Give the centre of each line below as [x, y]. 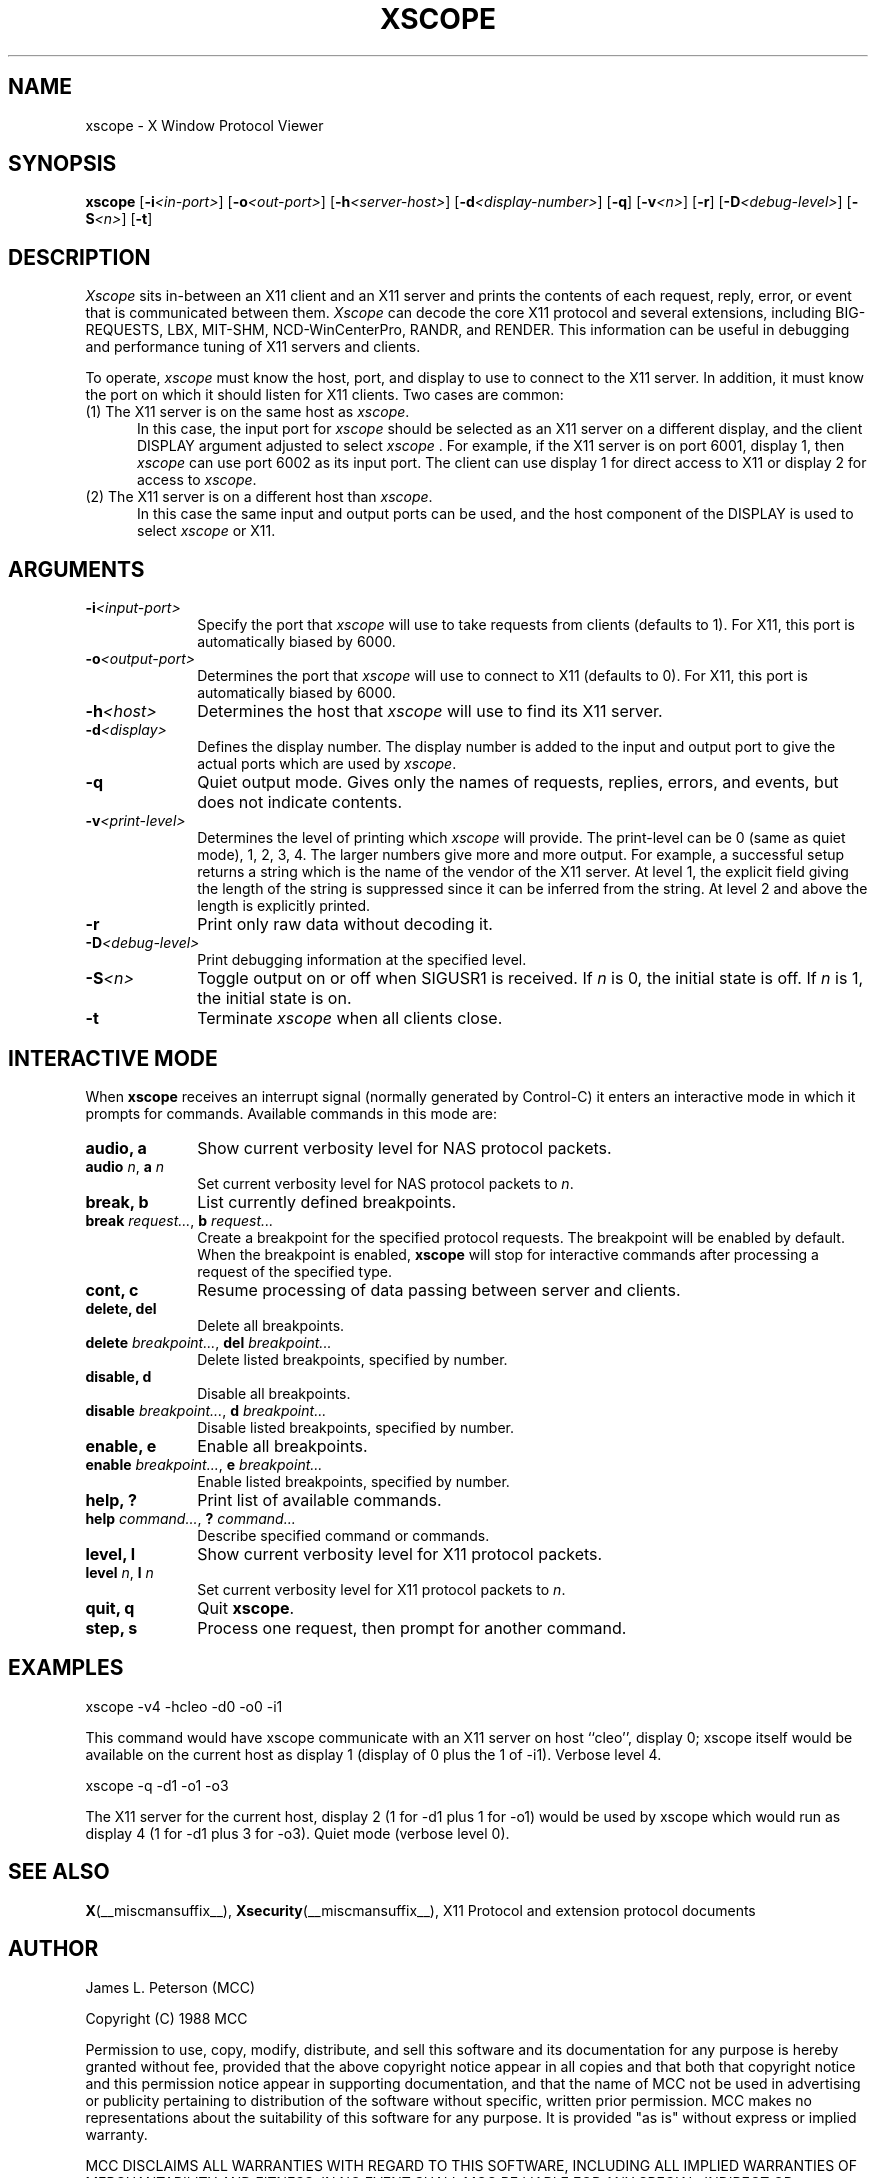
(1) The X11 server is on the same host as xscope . [247, 412]
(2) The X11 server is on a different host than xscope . [259, 497]
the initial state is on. [274, 998]
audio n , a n [125, 1166]
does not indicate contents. [299, 802]
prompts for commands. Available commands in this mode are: [291, 1113]
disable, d [118, 1376]
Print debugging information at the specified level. [362, 960]
